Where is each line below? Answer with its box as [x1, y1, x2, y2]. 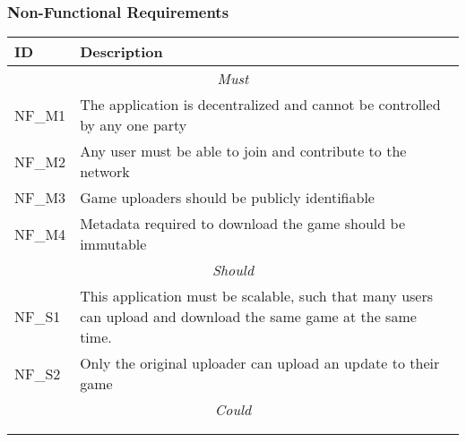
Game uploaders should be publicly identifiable [80, 187, 375, 208]
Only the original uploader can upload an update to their [80, 353, 440, 374]
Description [80, 41, 163, 63]
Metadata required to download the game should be [80, 213, 405, 234]
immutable [80, 234, 147, 255]
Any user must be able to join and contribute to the [80, 140, 407, 162]
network [80, 161, 130, 183]
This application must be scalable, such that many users [80, 285, 434, 307]
